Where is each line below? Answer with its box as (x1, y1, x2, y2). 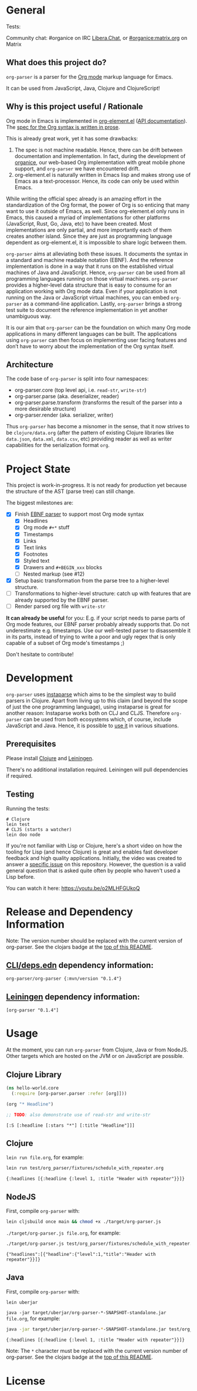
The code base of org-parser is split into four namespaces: (6, 375, 149, 382)
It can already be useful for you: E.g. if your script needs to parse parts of (6, 614, 185, 621)
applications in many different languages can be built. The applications (6, 330, 177, 337)
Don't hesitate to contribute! (6, 651, 74, 658)
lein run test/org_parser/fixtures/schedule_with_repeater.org (6, 1165, 164, 1171)
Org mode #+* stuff (23, 524, 70, 531)
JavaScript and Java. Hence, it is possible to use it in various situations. (6, 722, 179, 729)
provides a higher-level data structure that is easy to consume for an (6, 281, 172, 288)
